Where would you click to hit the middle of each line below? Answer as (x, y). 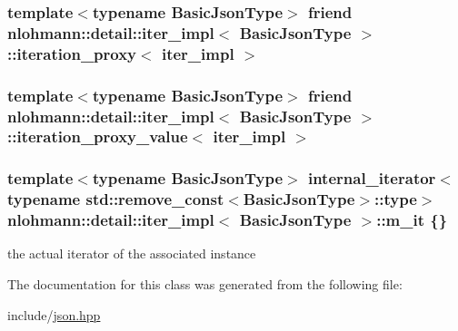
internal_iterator (372, 178)
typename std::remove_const (116, 199)
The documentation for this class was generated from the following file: (205, 284)
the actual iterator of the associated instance (132, 253)
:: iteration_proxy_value (98, 136)
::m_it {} (412, 220)
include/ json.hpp (54, 314)
